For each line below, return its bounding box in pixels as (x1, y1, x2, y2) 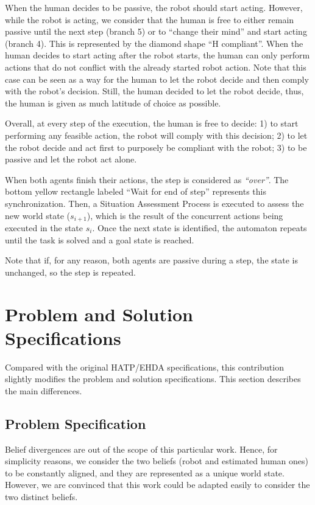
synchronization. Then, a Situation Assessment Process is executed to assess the (5, 197, 304, 209)
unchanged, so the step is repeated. (5, 265, 136, 278)
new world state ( (5, 209, 71, 221)
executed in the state (5, 221, 83, 234)
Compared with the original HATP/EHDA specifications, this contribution (5, 360, 284, 373)
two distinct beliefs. (5, 490, 78, 503)
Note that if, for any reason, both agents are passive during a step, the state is (5, 254, 298, 266)
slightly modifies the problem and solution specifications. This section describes (5, 372, 301, 385)
